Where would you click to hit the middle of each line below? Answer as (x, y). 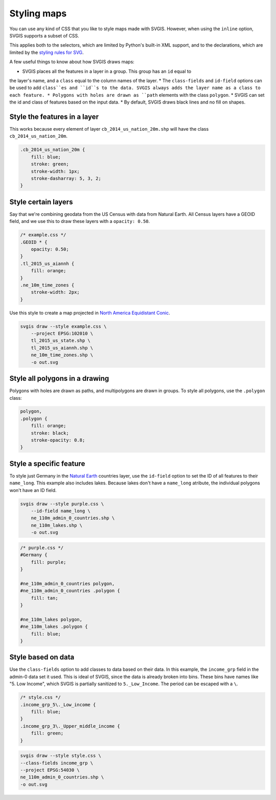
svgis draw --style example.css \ (63, 326)
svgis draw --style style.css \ (61, 756)
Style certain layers (41, 202)
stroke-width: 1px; (55, 171)
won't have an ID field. (33, 490)
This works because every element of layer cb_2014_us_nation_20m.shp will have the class (109, 129)
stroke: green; (50, 164)
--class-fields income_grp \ (57, 763)
